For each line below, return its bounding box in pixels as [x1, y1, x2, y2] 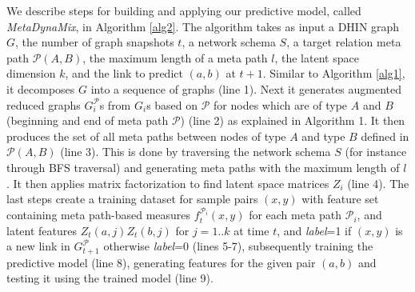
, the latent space [274, 49, 359, 66]
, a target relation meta [286, 34, 401, 50]
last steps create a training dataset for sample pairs [6, 190, 258, 207]
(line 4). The [347, 174, 409, 191]
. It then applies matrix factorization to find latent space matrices [6, 174, 329, 191]
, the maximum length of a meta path [82, 49, 268, 66]
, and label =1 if [277, 222, 352, 238]
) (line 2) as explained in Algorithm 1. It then [180, 112, 405, 129]
